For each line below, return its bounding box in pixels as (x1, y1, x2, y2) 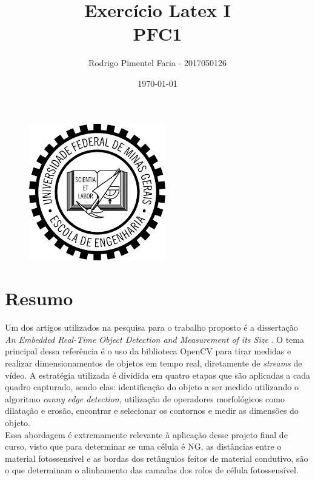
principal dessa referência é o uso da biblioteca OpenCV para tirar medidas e (5, 345, 291, 357)
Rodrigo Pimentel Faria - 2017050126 (88, 56, 227, 69)
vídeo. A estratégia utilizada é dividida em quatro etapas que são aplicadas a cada (5, 368, 310, 381)
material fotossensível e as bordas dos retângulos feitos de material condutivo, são (5, 451, 308, 464)
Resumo (5, 286, 73, 311)
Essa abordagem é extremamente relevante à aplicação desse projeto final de (5, 428, 288, 441)
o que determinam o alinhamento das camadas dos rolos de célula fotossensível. (5, 464, 299, 476)
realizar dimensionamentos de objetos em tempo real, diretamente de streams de (5, 357, 302, 369)
